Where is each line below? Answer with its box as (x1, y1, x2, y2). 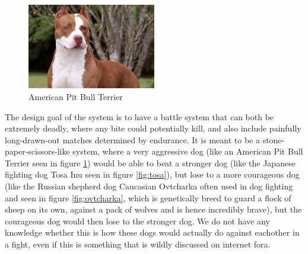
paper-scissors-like (5, 145, 70, 157)
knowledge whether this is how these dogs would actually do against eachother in (5, 226, 300, 239)
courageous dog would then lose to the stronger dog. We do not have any (5, 214, 270, 227)
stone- (262, 133, 285, 146)
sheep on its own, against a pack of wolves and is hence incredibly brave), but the (5, 203, 302, 216)
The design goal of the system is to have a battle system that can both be (5, 110, 274, 123)
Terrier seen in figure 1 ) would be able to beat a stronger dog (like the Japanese (5, 156, 296, 169)
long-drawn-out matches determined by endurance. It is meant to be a (5, 133, 260, 146)
